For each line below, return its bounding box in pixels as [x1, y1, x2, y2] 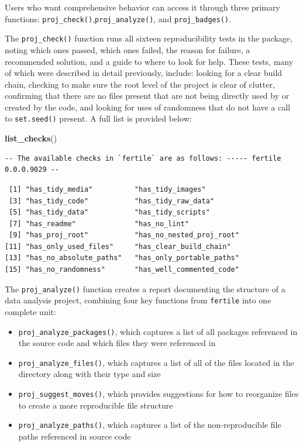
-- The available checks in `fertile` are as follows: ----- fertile [5, 154, 281, 163]
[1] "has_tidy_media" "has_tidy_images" [9, 185, 206, 193]
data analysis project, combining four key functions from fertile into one [5, 294, 271, 306]
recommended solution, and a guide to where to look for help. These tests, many [5, 55, 294, 67]
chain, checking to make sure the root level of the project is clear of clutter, [5, 78, 275, 90]
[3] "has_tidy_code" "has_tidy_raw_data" [9, 196, 214, 205]
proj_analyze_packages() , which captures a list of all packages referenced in [18, 325, 298, 337]
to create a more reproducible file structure [18, 399, 173, 411]
